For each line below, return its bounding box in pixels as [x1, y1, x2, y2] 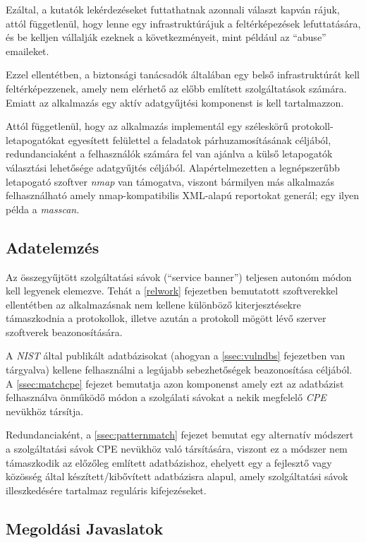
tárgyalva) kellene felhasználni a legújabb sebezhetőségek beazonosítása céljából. [6, 362, 353, 377]
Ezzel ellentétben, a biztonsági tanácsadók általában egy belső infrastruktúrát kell [6, 67, 360, 82]
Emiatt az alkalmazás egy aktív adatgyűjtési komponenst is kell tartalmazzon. [6, 95, 344, 109]
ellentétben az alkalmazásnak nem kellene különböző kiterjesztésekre [6, 297, 301, 311]
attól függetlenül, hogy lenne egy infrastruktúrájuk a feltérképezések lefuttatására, [6, 16, 361, 30]
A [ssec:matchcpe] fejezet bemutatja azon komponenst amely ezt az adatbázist [6, 376, 344, 390]
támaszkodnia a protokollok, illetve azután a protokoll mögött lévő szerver [6, 311, 327, 326]
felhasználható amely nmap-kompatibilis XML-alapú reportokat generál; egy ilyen [6, 188, 360, 203]
